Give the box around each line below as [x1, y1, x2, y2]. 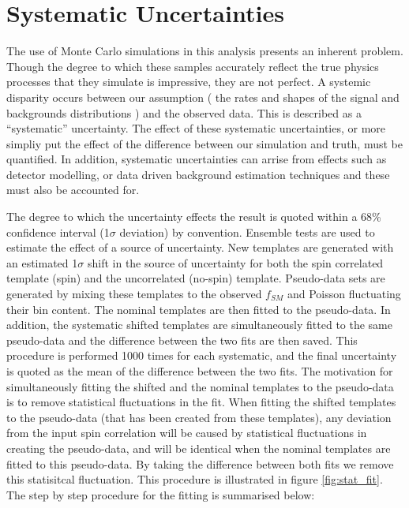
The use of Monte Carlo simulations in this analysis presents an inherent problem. [6, 43, 403, 59]
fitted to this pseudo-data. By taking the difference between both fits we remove [6, 455, 394, 472]
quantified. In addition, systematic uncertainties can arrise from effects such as [6, 151, 387, 167]
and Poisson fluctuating [287, 286, 401, 302]
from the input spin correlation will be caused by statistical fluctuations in [6, 424, 367, 441]
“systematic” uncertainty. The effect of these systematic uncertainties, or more [6, 120, 386, 136]
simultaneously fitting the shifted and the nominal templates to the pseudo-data [6, 378, 394, 394]
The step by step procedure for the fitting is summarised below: [6, 486, 315, 502]
